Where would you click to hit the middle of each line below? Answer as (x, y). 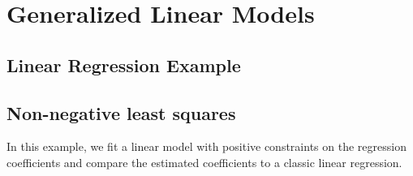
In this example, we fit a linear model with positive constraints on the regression (206, 146)
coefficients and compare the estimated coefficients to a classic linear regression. (204, 162)
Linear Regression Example (124, 64)
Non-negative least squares (121, 112)
